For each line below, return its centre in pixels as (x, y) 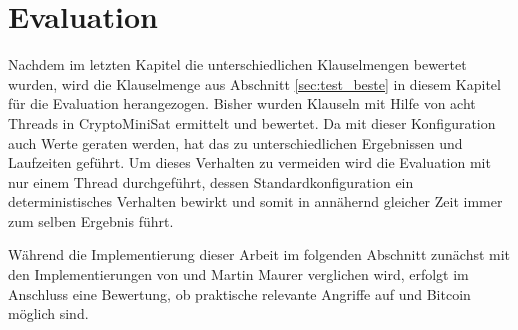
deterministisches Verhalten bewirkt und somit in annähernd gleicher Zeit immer (255, 201)
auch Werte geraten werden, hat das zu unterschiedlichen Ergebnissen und (235, 142)
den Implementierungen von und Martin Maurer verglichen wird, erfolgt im (238, 274)
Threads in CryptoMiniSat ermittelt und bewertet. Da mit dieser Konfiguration (252, 122)
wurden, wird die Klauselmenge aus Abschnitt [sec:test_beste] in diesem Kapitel (254, 83)
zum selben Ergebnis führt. (91, 220)
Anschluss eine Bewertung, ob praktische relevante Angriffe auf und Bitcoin (239, 293)
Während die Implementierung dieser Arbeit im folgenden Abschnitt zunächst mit (259, 254)
